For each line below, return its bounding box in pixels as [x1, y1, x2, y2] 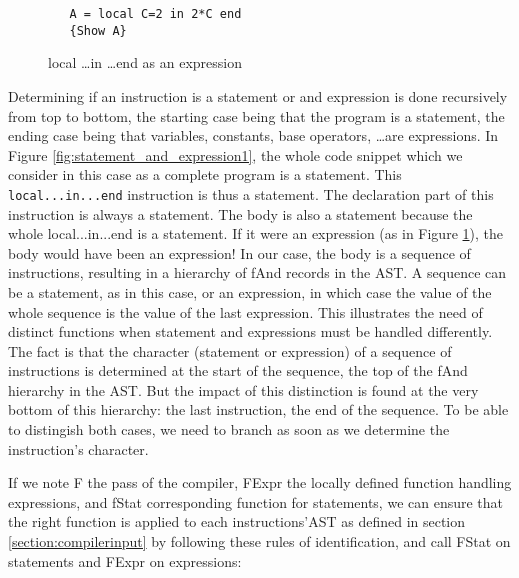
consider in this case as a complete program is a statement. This [8, 164, 402, 185]
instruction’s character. [8, 438, 149, 459]
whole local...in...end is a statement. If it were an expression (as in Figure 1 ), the [8, 223, 503, 244]
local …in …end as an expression [48, 52, 243, 73]
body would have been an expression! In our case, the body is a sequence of [8, 242, 471, 263]
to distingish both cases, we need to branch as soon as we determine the [8, 419, 450, 440]
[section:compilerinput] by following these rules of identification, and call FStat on [8, 531, 511, 552]
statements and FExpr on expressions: [8, 550, 242, 571]
